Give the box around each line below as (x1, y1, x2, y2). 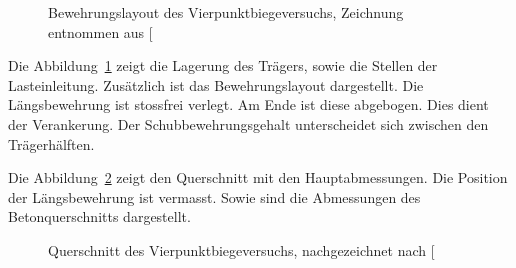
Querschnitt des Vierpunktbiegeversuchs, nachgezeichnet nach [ (48, 239, 435, 260)
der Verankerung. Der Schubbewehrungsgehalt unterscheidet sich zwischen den (8, 113, 489, 134)
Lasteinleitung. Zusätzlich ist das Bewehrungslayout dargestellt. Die (8, 74, 424, 95)
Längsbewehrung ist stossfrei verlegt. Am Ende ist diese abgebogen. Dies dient (8, 94, 489, 115)
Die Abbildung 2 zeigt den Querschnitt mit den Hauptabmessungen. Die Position (8, 167, 508, 188)
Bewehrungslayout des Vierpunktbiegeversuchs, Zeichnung (48, 2, 404, 22)
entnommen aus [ (48, 21, 153, 42)
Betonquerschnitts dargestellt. (8, 206, 191, 227)
